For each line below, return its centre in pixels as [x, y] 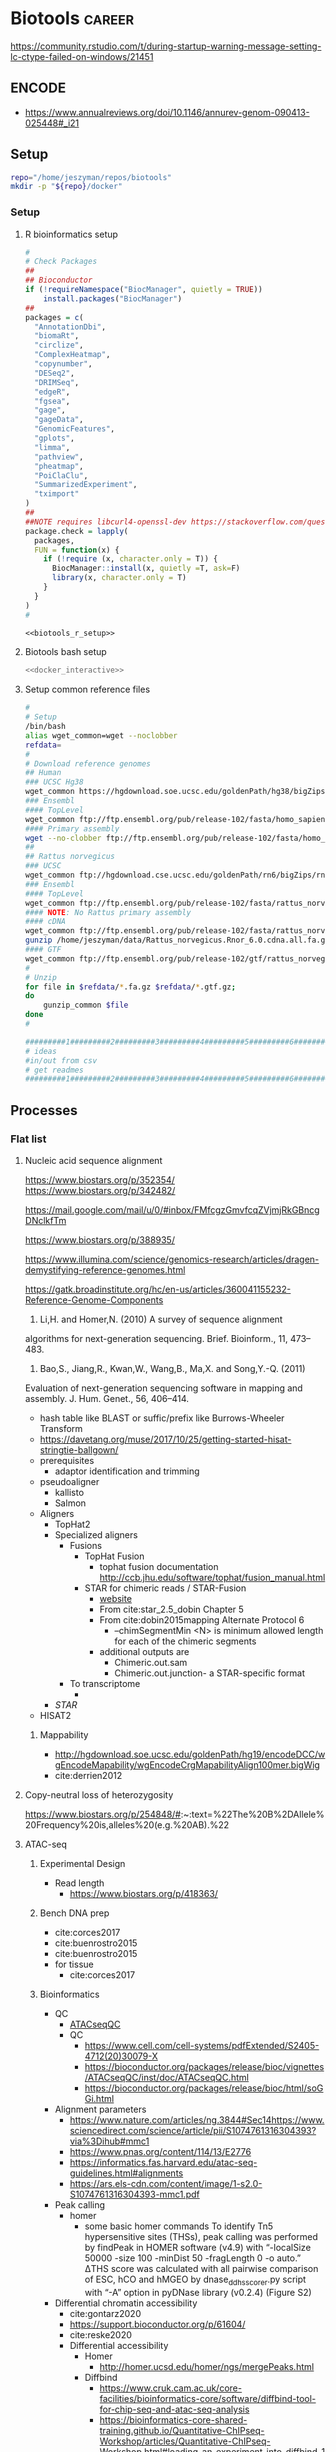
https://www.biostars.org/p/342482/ [100, 1191]
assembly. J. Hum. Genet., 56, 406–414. [107, 1399]
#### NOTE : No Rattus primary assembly [108, 912]
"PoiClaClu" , [61, 475]
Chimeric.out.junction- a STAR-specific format [210, 1673]
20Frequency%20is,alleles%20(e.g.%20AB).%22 [127, 1825]
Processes [44, 1110]
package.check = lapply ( [76, 531]
